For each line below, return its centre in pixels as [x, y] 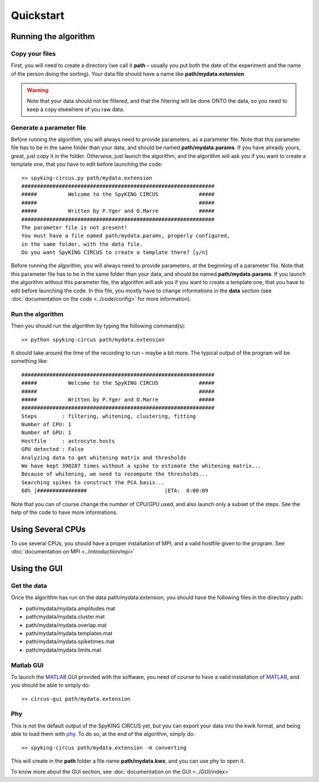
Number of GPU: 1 [46, 433]
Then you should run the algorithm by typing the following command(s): [98, 326]
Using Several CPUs [48, 529]
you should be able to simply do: [51, 685]
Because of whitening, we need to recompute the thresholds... [115, 474]
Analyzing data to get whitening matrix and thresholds [104, 458]
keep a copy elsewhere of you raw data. [76, 109]
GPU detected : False [53, 449]
